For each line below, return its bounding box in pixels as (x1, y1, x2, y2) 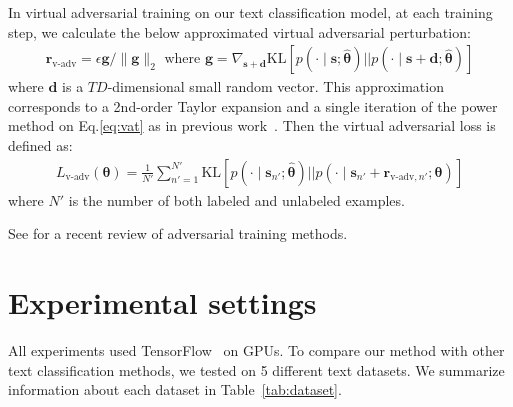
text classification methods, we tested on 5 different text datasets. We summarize (8, 359, 505, 380)
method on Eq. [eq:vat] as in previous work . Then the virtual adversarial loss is (8, 115, 496, 136)
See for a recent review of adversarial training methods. (8, 223, 348, 244)
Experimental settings (8, 282, 317, 322)
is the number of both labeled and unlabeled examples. (68, 189, 405, 210)
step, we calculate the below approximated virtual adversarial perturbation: (8, 21, 471, 42)
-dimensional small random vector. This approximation (107, 76, 444, 97)
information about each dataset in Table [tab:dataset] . (8, 379, 342, 400)
